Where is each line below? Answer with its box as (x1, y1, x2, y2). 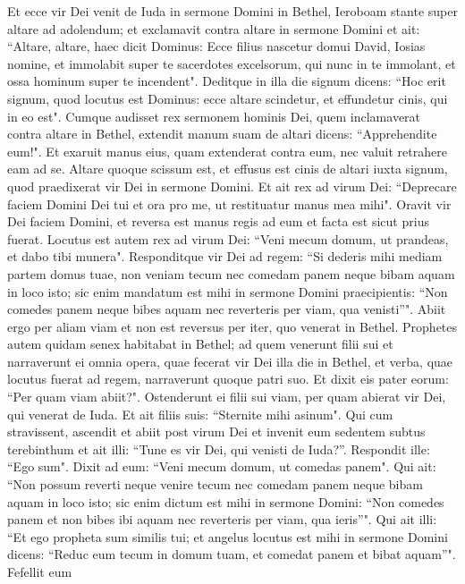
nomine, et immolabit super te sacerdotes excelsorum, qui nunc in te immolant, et (7, 54, 456, 72)
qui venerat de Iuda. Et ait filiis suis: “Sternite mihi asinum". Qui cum (7, 404, 393, 423)
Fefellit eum (7, 563, 72, 580)
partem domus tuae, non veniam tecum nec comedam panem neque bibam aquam (7, 264, 455, 283)
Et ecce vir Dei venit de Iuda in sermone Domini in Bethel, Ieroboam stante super (7, 2, 458, 20)
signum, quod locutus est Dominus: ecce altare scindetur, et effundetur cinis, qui (7, 89, 448, 107)
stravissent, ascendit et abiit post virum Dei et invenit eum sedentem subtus (7, 422, 426, 441)
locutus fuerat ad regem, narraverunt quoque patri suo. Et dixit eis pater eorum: (7, 369, 449, 388)
